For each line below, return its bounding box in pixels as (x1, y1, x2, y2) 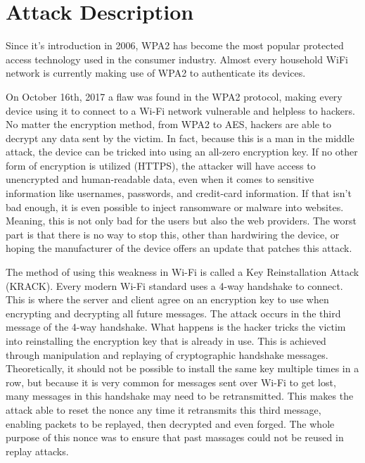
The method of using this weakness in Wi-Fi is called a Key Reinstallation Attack (6, 265, 359, 279)
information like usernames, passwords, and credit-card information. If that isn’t (6, 186, 352, 201)
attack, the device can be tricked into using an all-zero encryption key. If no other (6, 144, 358, 159)
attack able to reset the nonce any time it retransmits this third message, (6, 402, 321, 417)
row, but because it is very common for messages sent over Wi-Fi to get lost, (6, 374, 336, 389)
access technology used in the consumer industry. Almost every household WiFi (6, 51, 348, 66)
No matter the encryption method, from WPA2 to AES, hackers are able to (6, 117, 332, 132)
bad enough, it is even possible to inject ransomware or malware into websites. (6, 199, 344, 214)
